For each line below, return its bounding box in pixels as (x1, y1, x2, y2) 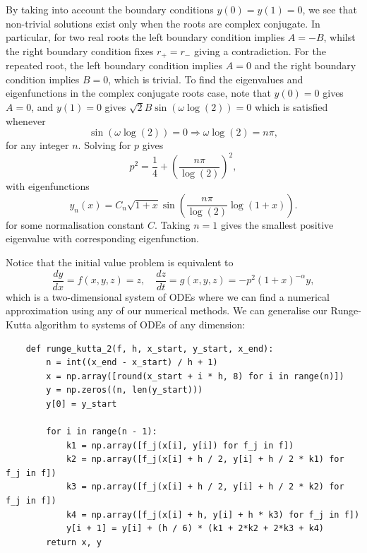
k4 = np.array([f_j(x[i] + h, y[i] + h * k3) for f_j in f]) (66, 509, 360, 520)
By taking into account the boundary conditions (6, 2, 214, 16)
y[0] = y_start (46, 398, 117, 409)
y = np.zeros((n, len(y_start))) (46, 385, 203, 396)
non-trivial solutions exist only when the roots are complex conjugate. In (6, 16, 320, 30)
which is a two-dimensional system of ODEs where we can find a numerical (6, 289, 330, 304)
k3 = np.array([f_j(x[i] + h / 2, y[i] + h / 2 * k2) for (66, 482, 344, 492)
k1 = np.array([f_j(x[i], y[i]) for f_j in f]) (66, 440, 294, 451)
